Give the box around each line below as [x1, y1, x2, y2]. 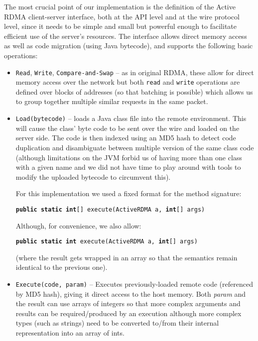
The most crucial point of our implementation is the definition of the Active [4, 1, 236, 11]
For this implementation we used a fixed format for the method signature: [15, 188, 242, 199]
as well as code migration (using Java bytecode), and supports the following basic [4, 40, 253, 51]
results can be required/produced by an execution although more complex [15, 308, 242, 318]
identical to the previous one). [15, 262, 108, 272]
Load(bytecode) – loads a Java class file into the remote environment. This [15, 113, 247, 123]
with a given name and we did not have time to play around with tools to [15, 162, 241, 172]
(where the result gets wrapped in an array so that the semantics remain [15, 252, 238, 262]
